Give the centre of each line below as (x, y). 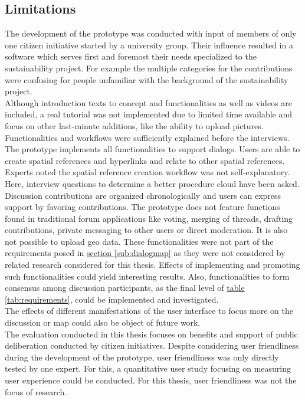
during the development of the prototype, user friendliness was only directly (142, 357)
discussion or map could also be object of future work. (103, 322)
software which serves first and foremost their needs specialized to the (131, 56)
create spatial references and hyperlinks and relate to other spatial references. (145, 160)
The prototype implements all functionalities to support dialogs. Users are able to (152, 149)
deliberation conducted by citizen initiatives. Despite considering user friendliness (152, 345)
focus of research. (36, 391)
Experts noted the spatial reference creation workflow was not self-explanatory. (147, 172)
